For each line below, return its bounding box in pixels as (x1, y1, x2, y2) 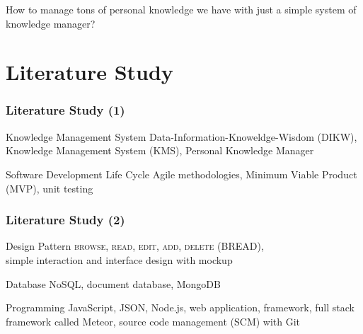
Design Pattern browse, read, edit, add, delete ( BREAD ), (6, 238, 264, 253)
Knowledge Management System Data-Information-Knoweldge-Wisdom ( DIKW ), (6, 129, 357, 144)
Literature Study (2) (6, 211, 125, 229)
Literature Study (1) (6, 101, 125, 119)
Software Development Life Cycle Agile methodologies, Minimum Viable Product (6, 166, 357, 181)
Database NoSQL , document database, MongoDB (6, 276, 221, 291)
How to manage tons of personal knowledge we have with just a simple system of (6, 2, 357, 16)
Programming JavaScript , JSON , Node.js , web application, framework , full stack (6, 300, 355, 315)
